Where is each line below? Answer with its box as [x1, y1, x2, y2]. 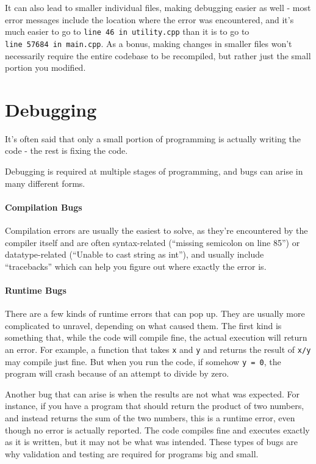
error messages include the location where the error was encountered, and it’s [5, 13, 294, 26]
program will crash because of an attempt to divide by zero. [5, 367, 229, 380]
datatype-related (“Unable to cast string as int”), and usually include [5, 248, 264, 261]
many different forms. [5, 176, 85, 189]
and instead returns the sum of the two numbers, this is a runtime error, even [5, 411, 295, 424]
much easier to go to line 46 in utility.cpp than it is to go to [5, 25, 250, 38]
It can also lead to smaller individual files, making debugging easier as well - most [5, 1, 311, 13]
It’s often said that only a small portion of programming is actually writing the [5, 132, 301, 145]
